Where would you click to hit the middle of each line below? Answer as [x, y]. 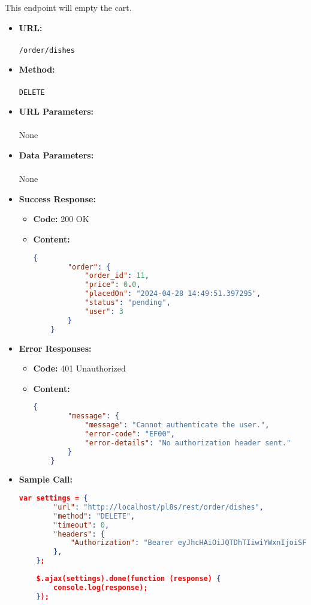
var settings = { [53, 498]
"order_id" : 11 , [117, 276]
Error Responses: [55, 348]
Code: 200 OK [61, 219]
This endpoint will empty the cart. [68, 7]
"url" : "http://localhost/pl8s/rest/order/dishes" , [158, 507]
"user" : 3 [104, 311]
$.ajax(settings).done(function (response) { [129, 578]
